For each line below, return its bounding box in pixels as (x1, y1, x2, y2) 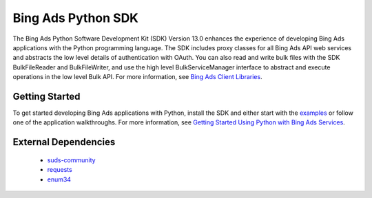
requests (47, 166, 72, 174)
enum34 (47, 175, 72, 184)
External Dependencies (12, 136, 116, 148)
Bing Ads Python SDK (12, 10, 139, 25)
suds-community (47, 155, 96, 164)
